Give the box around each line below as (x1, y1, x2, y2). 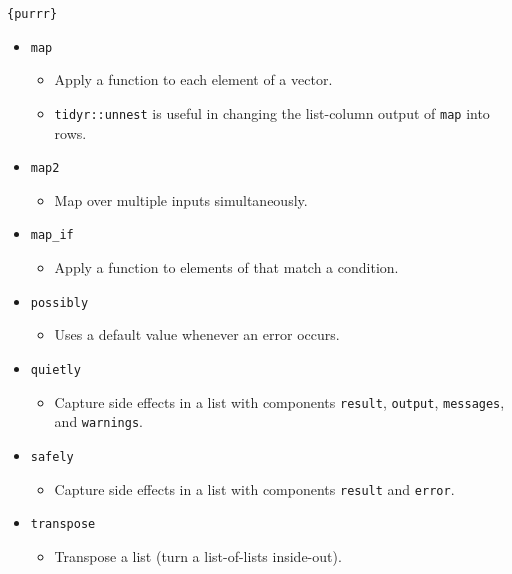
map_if (30, 228, 74, 243)
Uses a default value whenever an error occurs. (54, 324, 340, 345)
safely (30, 449, 74, 464)
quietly (30, 362, 81, 377)
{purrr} (7, 7, 58, 21)
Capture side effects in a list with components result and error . (54, 478, 455, 499)
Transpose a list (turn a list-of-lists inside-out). (54, 545, 342, 566)
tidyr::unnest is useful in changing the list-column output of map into (54, 102, 490, 123)
